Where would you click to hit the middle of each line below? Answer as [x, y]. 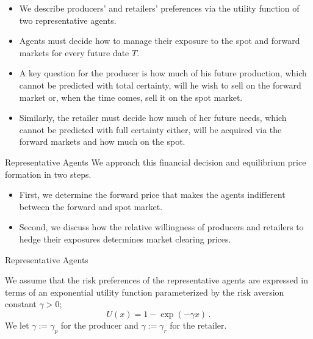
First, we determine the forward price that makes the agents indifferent [152, 195]
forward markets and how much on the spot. [102, 141]
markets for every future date [74, 52]
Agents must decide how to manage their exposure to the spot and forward [160, 41]
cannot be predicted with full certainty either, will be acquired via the [150, 129]
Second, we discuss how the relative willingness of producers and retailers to [161, 227]
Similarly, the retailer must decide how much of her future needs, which [153, 118]
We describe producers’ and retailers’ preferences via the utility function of [159, 8]
